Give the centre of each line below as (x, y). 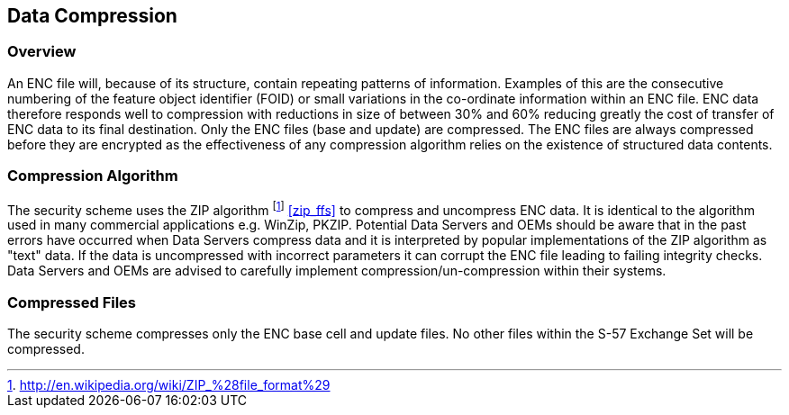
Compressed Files (72, 302)
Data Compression (92, 16)
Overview (42, 52)
